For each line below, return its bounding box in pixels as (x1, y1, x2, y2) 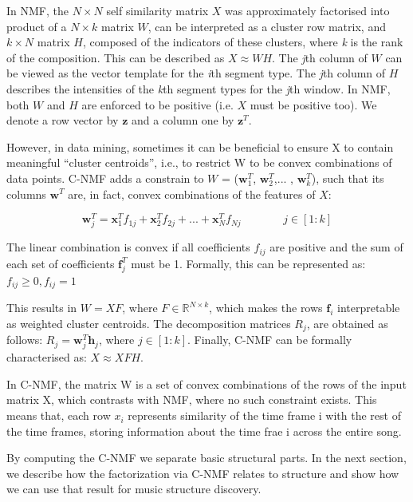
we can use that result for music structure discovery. (6, 480, 262, 497)
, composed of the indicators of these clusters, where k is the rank (82, 34, 403, 50)
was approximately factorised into (225, 2, 390, 18)
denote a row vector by (6, 112, 119, 128)
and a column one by (131, 112, 234, 128)
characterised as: (6, 349, 87, 366)
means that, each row (6, 407, 111, 424)
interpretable (337, 299, 400, 316)
